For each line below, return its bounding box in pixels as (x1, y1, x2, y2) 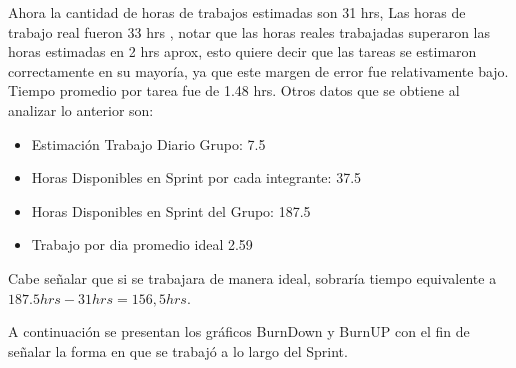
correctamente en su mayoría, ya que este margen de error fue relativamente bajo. (8, 60, 509, 81)
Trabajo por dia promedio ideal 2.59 (31, 234, 253, 255)
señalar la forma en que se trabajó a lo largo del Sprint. (8, 340, 348, 361)
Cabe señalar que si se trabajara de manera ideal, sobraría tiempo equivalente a (8, 267, 497, 288)
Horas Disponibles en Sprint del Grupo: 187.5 (31, 200, 311, 221)
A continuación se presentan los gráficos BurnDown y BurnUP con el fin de (8, 321, 470, 342)
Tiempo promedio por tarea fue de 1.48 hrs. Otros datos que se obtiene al (8, 80, 460, 101)
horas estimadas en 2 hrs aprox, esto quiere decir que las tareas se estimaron (8, 41, 477, 62)
